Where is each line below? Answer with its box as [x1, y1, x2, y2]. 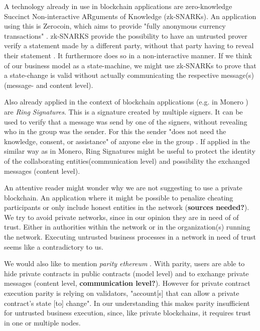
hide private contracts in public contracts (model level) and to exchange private [4, 268, 249, 278]
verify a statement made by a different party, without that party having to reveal [4, 40, 254, 51]
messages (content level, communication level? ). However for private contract [4, 278, 250, 288]
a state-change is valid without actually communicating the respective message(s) [4, 70, 254, 80]
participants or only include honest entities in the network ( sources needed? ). [4, 202, 249, 212]
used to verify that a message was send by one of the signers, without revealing [4, 116, 247, 127]
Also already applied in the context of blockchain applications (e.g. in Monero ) [4, 96, 248, 107]
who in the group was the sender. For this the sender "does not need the [4, 126, 226, 137]
